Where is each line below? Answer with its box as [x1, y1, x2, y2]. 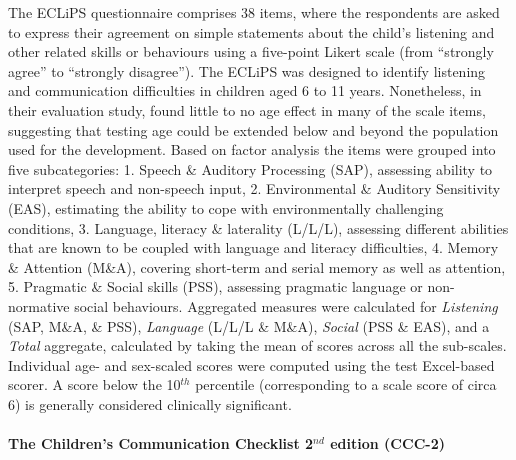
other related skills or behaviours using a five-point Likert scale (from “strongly [8, 41, 494, 62]
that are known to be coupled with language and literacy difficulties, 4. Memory [8, 237, 499, 258]
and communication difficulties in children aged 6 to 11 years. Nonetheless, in [8, 80, 482, 101]
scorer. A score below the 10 [8, 374, 181, 395]
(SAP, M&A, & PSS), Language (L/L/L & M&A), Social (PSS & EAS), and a [8, 315, 490, 336]
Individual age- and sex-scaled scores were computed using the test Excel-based [8, 354, 495, 375]
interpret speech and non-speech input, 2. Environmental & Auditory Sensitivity [8, 178, 501, 199]
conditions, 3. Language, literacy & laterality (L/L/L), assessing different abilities [8, 217, 509, 238]
